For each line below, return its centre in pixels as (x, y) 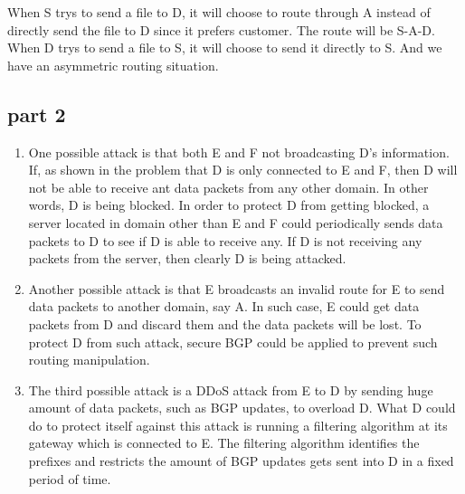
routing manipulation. (89, 360)
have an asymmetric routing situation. (113, 65)
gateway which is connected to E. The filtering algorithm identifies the (224, 443)
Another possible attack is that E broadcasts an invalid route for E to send (237, 288)
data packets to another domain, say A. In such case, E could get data (224, 306)
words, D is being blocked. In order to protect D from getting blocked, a (229, 205)
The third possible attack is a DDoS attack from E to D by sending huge (231, 389)
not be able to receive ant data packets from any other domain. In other (228, 187)
